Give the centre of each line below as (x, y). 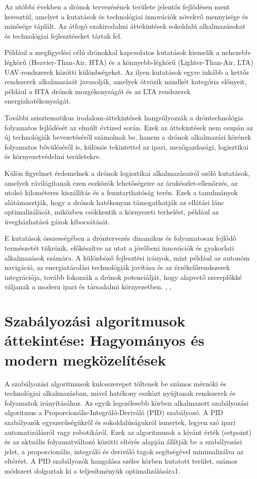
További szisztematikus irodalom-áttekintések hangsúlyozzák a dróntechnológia (124, 117)
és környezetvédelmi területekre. (53, 156)
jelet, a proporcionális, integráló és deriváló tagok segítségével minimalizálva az (124, 451)
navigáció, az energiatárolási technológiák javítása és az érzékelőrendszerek (117, 267)
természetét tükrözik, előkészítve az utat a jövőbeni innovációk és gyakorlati (119, 248)
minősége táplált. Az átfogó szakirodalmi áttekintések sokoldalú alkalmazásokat (125, 26)
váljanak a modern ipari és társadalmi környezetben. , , (88, 287)
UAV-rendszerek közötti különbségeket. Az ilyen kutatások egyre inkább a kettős (127, 72)
